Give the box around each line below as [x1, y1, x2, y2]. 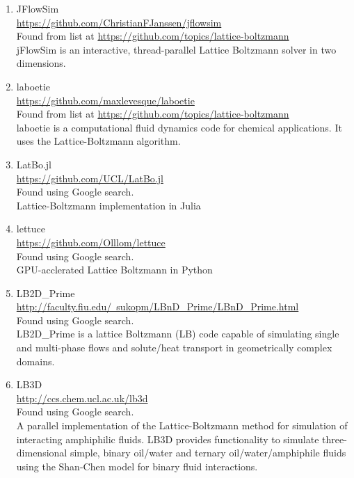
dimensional [16, 445, 67, 460]
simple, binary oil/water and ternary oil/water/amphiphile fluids [70, 445, 346, 460]
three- [322, 431, 347, 446]
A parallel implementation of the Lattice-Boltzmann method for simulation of [16, 418, 348, 433]
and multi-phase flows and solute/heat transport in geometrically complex [16, 340, 332, 355]
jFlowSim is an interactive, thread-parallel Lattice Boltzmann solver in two [16, 42, 337, 56]
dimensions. [16, 56, 66, 70]
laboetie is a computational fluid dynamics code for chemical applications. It [16, 120, 342, 134]
